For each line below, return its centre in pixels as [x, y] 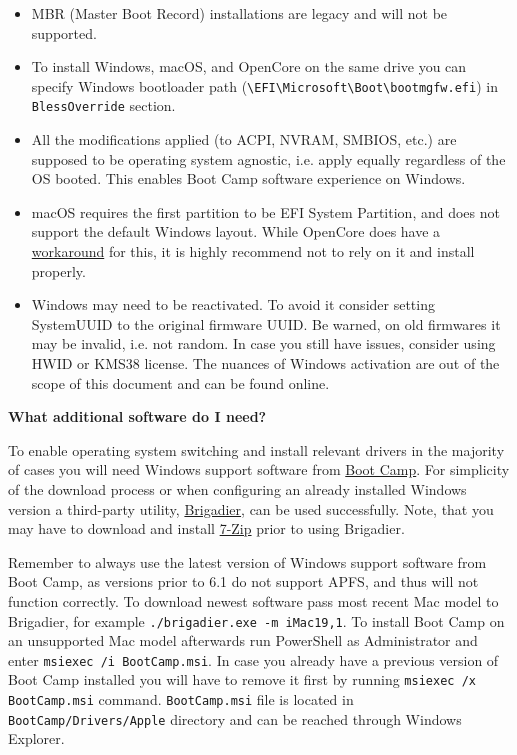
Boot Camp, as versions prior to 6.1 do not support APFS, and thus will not [243, 581]
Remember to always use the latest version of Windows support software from [247, 561]
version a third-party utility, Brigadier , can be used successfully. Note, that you [251, 508]
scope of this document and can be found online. [180, 382]
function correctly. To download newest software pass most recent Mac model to [253, 600]
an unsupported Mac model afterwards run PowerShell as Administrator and [243, 640]
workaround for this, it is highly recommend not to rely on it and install [253, 251]
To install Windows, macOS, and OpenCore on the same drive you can [249, 66]
